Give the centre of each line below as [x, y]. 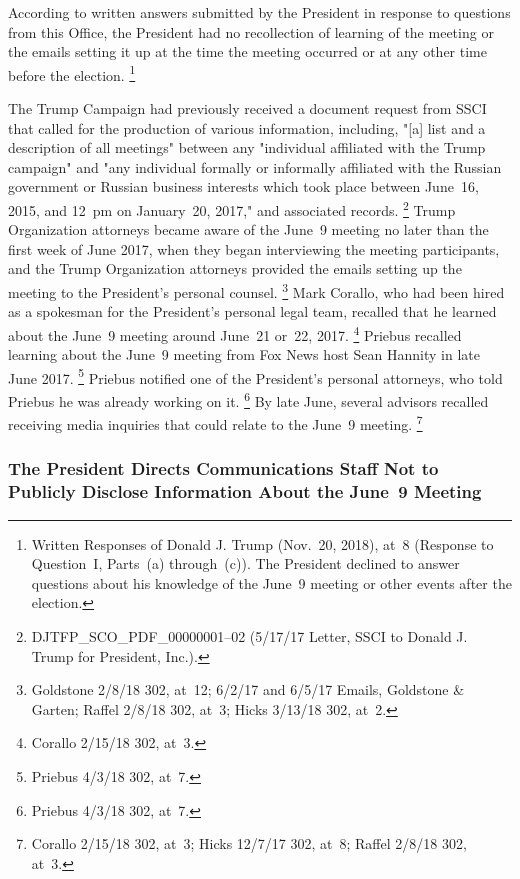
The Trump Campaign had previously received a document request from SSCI [247, 108]
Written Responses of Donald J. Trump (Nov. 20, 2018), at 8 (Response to [262, 543]
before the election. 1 [72, 73]
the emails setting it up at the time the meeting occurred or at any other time [247, 51]
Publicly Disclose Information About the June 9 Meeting [245, 491]
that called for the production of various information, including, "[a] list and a [247, 127]
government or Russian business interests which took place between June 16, [243, 186]
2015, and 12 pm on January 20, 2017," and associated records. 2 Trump [232, 208]
